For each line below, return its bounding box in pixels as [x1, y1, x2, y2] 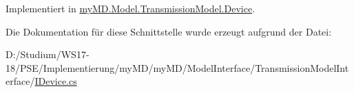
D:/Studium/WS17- [6, 47, 90, 62]
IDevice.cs [34, 74, 77, 88]
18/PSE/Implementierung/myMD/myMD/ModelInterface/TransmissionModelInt [6, 60, 349, 75]
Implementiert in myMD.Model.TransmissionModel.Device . [6, 1, 256, 15]
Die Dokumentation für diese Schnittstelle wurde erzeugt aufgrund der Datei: [6, 24, 332, 38]
